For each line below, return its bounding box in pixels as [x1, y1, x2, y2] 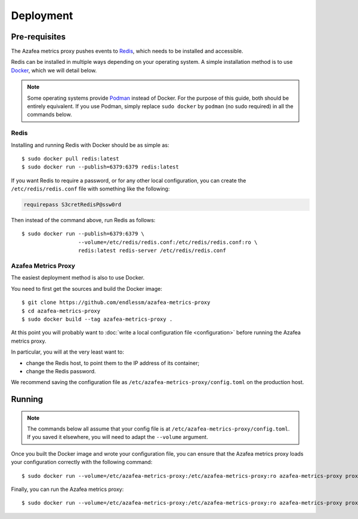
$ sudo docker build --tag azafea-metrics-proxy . [21, 315, 173, 323]
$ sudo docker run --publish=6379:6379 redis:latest [21, 164, 179, 170]
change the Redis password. [26, 367, 96, 374]
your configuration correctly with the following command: [11, 459, 153, 466]
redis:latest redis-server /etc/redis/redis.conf [78, 247, 226, 254]
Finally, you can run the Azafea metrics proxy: [11, 486, 124, 493]
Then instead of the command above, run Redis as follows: [11, 217, 156, 224]
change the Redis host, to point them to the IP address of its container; [26, 359, 200, 367]
